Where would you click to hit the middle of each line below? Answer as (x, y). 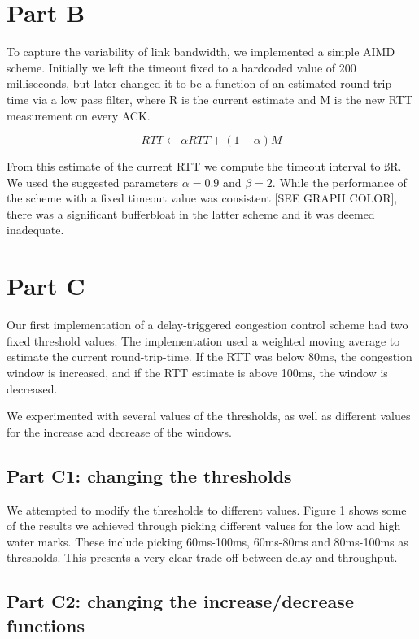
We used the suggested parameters (93, 182)
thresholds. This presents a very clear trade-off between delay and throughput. (202, 557)
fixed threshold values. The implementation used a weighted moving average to (203, 340)
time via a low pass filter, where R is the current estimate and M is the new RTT (210, 99)
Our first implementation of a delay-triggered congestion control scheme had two (207, 325)
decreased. (32, 388)
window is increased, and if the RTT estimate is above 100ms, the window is (197, 372)
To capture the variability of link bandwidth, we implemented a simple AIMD (201, 52)
